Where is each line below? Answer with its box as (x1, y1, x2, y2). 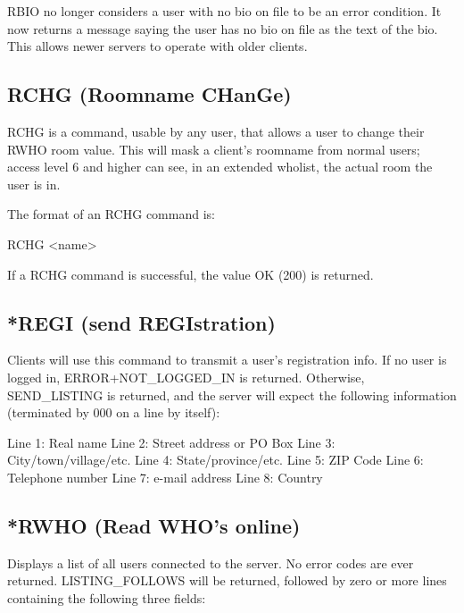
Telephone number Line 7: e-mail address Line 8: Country (7, 467, 323, 486)
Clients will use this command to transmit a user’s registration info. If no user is (7, 350, 447, 369)
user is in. (7, 174, 61, 193)
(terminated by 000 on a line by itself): (7, 403, 220, 422)
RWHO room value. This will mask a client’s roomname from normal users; (7, 139, 420, 158)
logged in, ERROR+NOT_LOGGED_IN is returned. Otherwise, (7, 367, 365, 386)
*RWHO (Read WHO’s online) (7, 511, 301, 539)
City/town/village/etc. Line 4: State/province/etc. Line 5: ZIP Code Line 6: (7, 450, 424, 469)
